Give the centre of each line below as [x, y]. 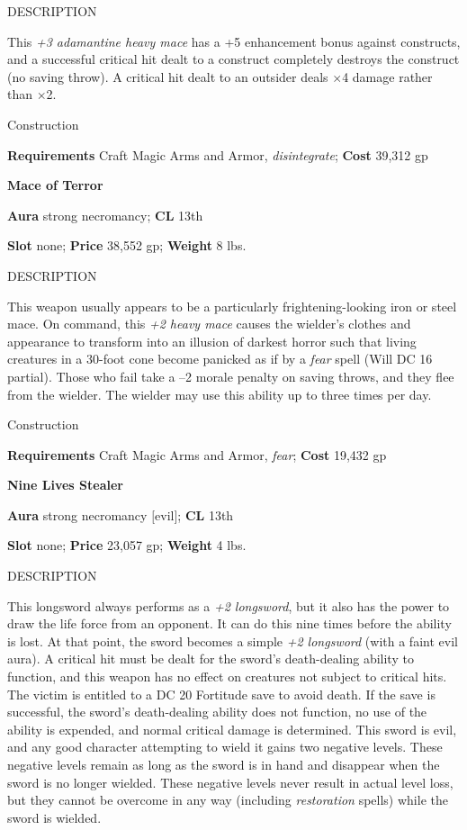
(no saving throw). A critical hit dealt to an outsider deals [168, 76]
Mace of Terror [55, 185]
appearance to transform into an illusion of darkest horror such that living [212, 341]
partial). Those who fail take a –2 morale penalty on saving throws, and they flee [231, 376]
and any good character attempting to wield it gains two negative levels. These [225, 747]
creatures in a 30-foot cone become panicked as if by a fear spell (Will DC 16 [220, 359]
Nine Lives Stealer [65, 485]
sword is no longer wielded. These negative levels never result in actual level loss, [230, 782]
